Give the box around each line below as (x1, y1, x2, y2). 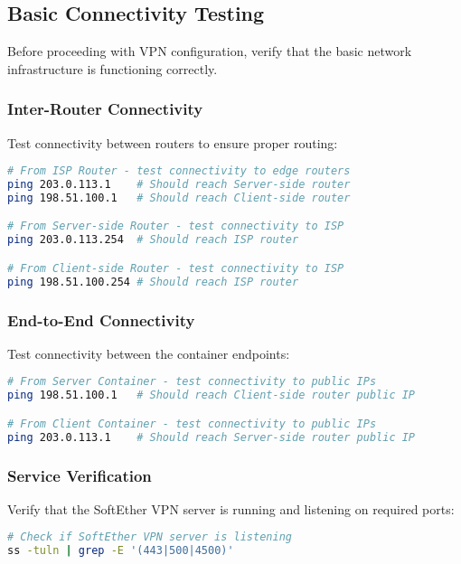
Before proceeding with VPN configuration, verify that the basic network (7, 42, 412, 61)
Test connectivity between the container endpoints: (7, 343, 290, 362)
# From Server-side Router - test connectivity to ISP (7, 220, 344, 233)
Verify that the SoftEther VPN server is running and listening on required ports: (7, 499, 455, 518)
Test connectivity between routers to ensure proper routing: (7, 133, 338, 152)
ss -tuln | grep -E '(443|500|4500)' (7, 544, 234, 558)
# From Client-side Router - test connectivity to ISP (7, 261, 344, 275)
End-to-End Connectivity (7, 308, 195, 331)
